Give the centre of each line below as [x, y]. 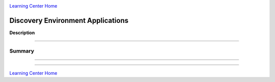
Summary [22, 51]
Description [22, 33]
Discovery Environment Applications [69, 20]
